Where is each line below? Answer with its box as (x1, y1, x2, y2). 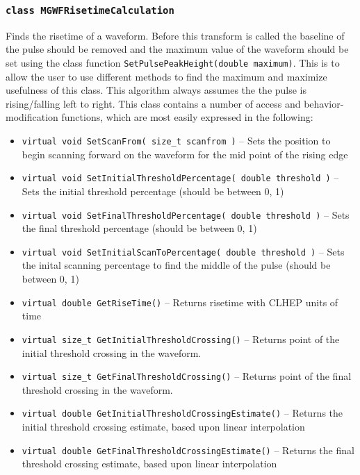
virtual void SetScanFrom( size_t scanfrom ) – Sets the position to (22, 133, 331, 147)
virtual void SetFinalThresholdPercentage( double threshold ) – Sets (22, 207, 350, 222)
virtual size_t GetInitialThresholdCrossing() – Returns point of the (22, 331, 340, 346)
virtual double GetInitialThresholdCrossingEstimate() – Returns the (22, 406, 343, 420)
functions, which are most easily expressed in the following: (61, 110, 313, 124)
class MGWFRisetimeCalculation (6, 4, 174, 16)
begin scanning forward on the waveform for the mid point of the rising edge (22, 147, 348, 161)
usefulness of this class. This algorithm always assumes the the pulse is (6, 83, 307, 97)
